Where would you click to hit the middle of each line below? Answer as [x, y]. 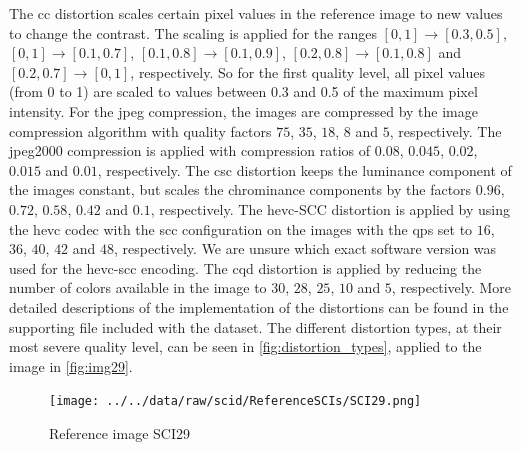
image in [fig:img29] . [71, 365]
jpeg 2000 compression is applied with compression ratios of [190, 150]
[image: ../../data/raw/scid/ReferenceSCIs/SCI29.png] [235, 401]
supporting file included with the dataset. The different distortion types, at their [255, 326]
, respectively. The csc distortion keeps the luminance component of [304, 169]
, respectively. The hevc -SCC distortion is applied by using [330, 208]
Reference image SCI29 [119, 432]
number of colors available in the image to [138, 287]
